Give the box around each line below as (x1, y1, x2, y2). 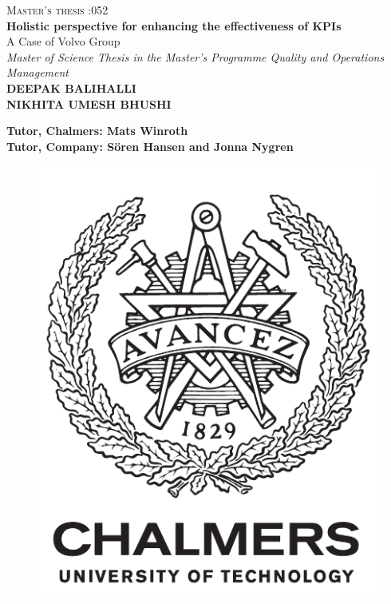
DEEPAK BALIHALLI (6, 79, 136, 96)
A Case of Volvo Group (6, 33, 120, 50)
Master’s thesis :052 (6, 2, 109, 18)
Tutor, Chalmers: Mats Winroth (6, 122, 188, 139)
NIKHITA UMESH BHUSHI (6, 95, 172, 112)
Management (6, 64, 69, 81)
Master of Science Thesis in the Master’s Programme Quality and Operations (6, 48, 385, 65)
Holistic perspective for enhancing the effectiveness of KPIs (6, 17, 342, 34)
